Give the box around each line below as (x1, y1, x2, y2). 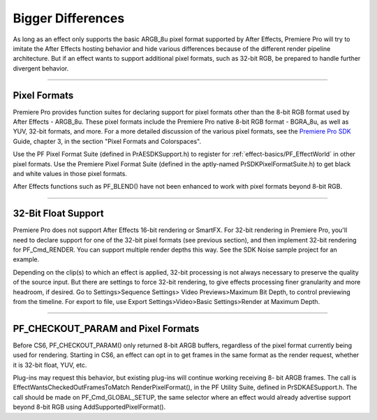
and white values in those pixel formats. (13, 169, 127, 178)
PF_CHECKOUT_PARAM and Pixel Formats (13, 322, 200, 335)
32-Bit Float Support (13, 208, 104, 219)
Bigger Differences (13, 10, 125, 26)
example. (13, 255, 40, 263)
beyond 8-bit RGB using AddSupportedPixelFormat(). (13, 403, 166, 412)
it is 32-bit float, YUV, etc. (13, 361, 87, 369)
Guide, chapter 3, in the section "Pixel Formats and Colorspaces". (13, 137, 202, 145)
